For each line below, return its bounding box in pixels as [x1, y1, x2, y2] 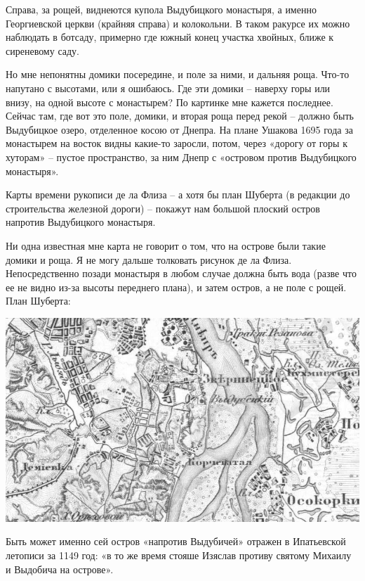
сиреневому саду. [6, 43, 80, 58]
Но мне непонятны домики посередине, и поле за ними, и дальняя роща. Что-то [6, 67, 350, 82]
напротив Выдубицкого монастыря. [6, 215, 156, 229]
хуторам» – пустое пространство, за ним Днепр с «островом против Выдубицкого [6, 149, 357, 164]
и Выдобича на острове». [6, 561, 114, 576]
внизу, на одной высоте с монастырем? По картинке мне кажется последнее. [6, 94, 333, 109]
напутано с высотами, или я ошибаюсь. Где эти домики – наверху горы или [6, 80, 331, 95]
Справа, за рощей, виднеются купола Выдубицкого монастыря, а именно [6, 2, 317, 16]
